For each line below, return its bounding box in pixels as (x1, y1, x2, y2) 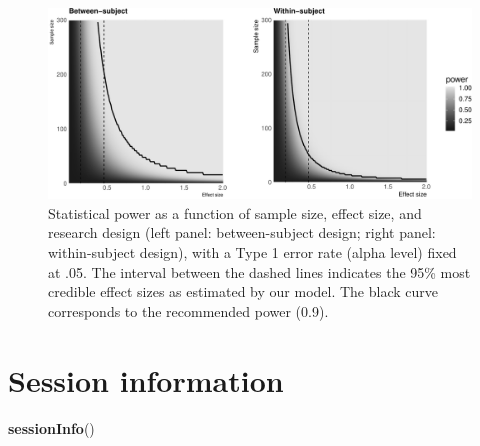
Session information (8, 359, 284, 400)
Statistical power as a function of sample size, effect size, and (48, 202, 422, 223)
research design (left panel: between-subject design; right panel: (48, 222, 436, 243)
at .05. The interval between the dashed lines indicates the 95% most (48, 261, 471, 282)
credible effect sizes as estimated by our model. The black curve (48, 281, 439, 302)
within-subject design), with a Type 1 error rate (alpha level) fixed (48, 242, 457, 263)
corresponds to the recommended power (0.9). (48, 300, 329, 321)
